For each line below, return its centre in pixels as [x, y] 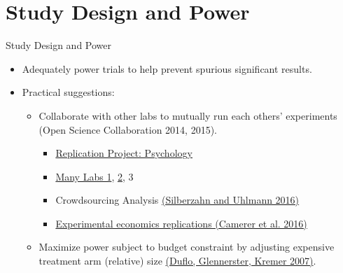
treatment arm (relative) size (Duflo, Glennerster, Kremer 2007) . [177, 261]
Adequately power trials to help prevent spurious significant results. [167, 68]
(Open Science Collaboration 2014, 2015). [128, 129]
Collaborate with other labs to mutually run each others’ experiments [188, 115]
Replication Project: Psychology [124, 153]
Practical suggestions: [68, 92]
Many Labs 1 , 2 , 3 [94, 176]
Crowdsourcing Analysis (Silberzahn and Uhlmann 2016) [177, 200]
